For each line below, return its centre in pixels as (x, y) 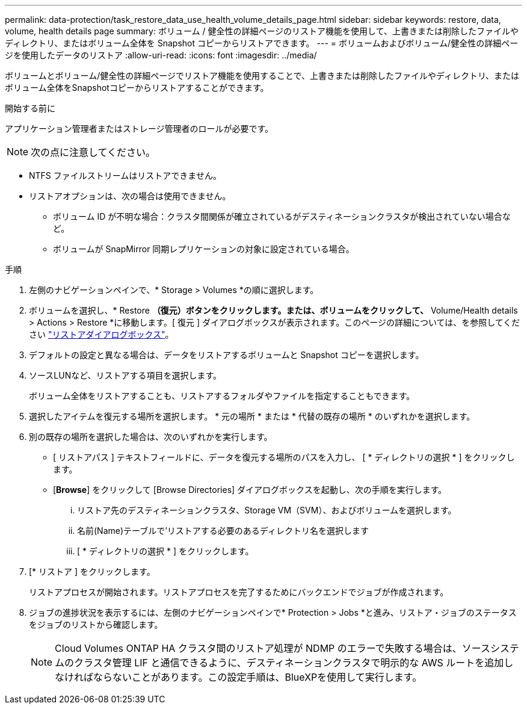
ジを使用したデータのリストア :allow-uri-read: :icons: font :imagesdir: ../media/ (161, 55)
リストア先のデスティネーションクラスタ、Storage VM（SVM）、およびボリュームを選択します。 (267, 510)
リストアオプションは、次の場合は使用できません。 (130, 196)
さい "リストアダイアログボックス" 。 (101, 334)
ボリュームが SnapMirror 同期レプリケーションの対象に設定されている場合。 (204, 249)
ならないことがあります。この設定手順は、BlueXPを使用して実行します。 (258, 677)
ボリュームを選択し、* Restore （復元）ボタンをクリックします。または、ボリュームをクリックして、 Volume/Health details (273, 310)
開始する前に (30, 108)
